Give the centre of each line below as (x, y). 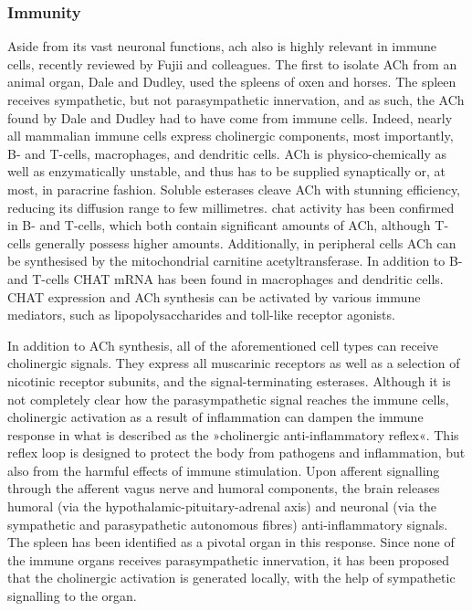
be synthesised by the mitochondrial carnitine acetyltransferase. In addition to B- (235, 261)
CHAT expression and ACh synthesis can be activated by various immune (214, 296)
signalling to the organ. (72, 596)
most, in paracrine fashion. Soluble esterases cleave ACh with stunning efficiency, (234, 189)
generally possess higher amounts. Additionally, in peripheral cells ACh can (246, 242)
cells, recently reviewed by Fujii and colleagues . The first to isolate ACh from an (232, 63)
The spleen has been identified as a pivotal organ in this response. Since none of (231, 542)
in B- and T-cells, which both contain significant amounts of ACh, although (219, 225)
